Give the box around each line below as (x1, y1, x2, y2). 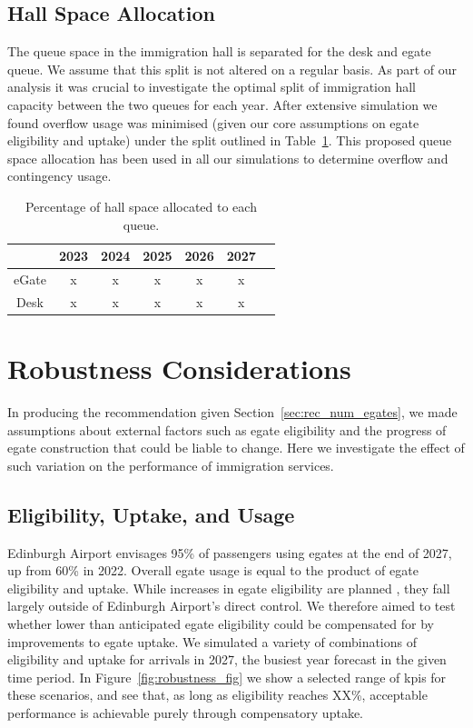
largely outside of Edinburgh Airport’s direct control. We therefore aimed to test (7, 596, 456, 615)
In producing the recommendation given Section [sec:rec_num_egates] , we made (7, 403, 458, 422)
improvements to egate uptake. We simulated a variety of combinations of (7, 632, 418, 651)
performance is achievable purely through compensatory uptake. (7, 703, 363, 722)
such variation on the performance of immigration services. (7, 455, 334, 474)
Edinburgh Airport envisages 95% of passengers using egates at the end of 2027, (7, 543, 452, 562)
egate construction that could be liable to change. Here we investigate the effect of (7, 438, 465, 457)
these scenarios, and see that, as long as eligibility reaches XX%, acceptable (7, 685, 428, 704)
